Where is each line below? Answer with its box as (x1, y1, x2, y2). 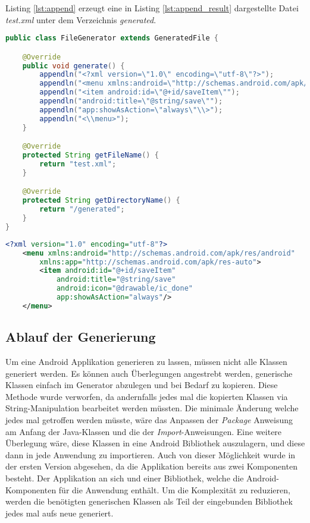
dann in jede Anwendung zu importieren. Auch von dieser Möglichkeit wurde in (5, 448, 296, 461)
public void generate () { (22, 61, 125, 70)
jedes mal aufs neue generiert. (5, 506, 114, 519)
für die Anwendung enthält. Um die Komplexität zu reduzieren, (58, 483, 290, 496)
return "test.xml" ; (39, 160, 117, 168)
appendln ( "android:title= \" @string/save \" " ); (39, 97, 223, 106)
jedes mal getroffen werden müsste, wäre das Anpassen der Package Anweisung (5, 413, 293, 426)
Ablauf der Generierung (5, 327, 156, 346)
